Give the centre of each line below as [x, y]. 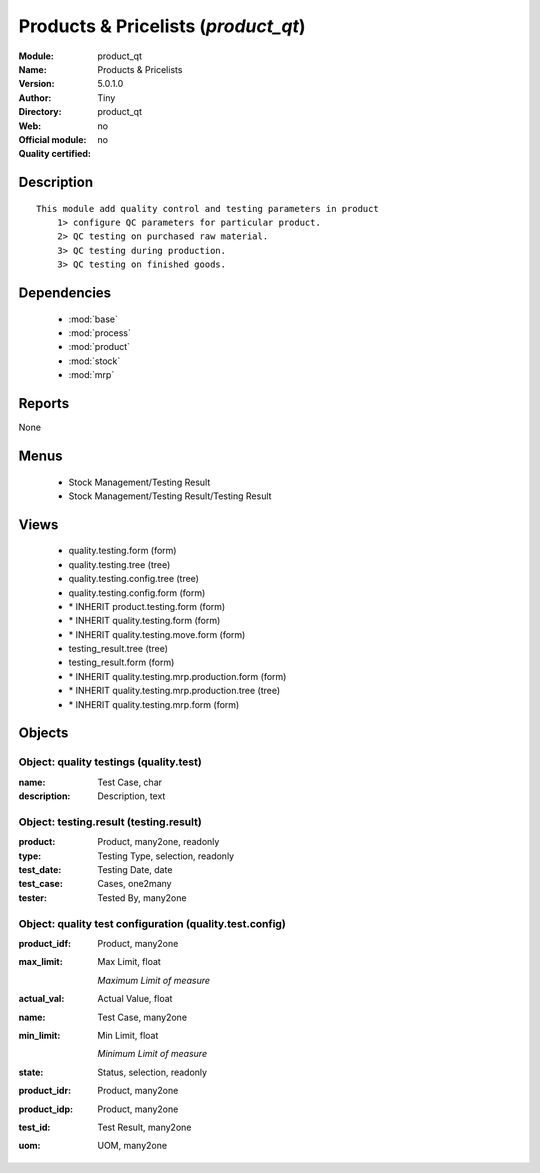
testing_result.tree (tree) [118, 649]
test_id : [34, 1127]
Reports [44, 403]
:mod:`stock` [94, 361]
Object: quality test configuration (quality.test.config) [152, 923]
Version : [36, 84]
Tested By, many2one [142, 897]
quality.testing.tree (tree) [119, 564]
